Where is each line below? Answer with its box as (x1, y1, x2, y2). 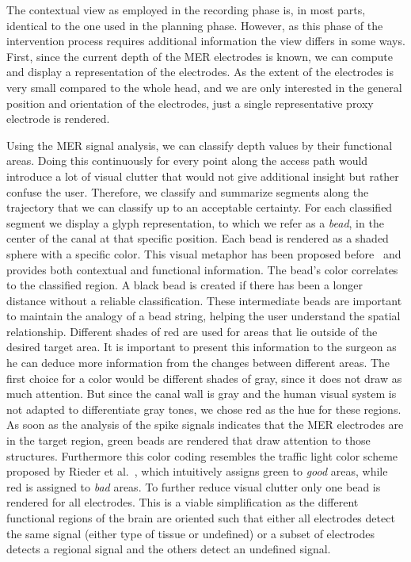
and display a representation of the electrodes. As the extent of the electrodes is (6, 63, 394, 80)
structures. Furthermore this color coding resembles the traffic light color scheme (6, 447, 398, 464)
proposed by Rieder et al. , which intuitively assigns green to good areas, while (6, 463, 388, 480)
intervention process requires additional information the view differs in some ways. (6, 32, 405, 49)
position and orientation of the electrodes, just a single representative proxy (6, 94, 374, 111)
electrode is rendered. (6, 110, 110, 127)
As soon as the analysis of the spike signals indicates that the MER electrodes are (6, 416, 404, 433)
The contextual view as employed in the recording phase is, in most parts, (6, 2, 366, 17)
